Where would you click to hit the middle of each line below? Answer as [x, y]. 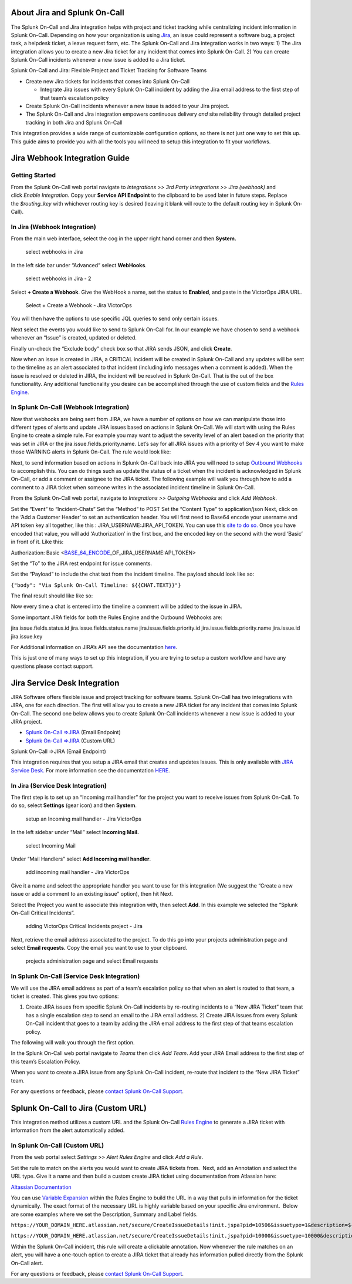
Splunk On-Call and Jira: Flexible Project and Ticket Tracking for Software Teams [109, 70]
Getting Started [33, 175]
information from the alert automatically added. [68, 1130]
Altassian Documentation [41, 1187]
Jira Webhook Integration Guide [70, 158]
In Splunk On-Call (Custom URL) [57, 1145]
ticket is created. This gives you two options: [65, 996]
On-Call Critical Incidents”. [43, 913]
